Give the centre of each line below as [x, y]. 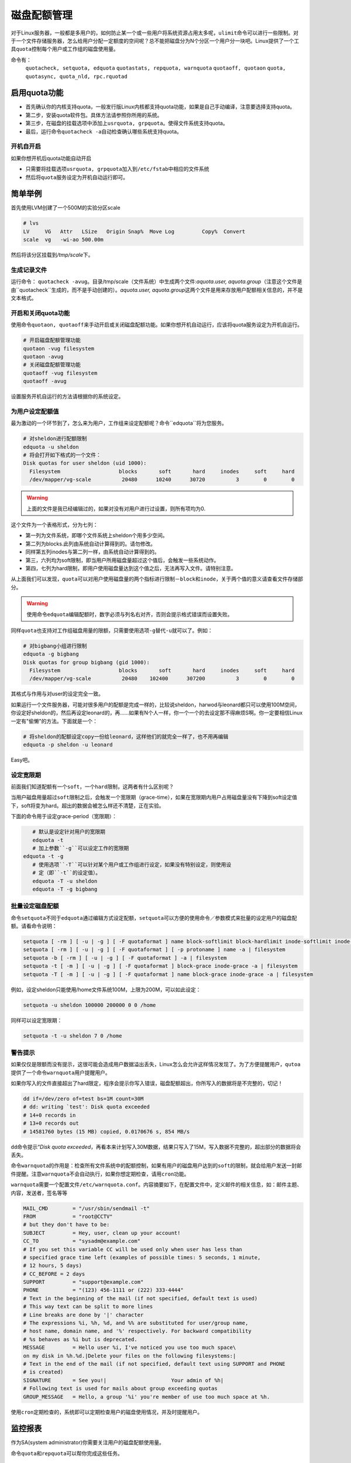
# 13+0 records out [51, 1123]
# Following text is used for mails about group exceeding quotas [120, 1389]
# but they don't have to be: [66, 1225]
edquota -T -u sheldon [65, 881]
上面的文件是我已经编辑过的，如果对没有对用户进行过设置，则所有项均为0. [116, 509]
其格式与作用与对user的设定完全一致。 [57, 694]
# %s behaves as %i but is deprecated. [80, 1339]
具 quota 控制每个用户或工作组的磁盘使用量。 [65, 49]
